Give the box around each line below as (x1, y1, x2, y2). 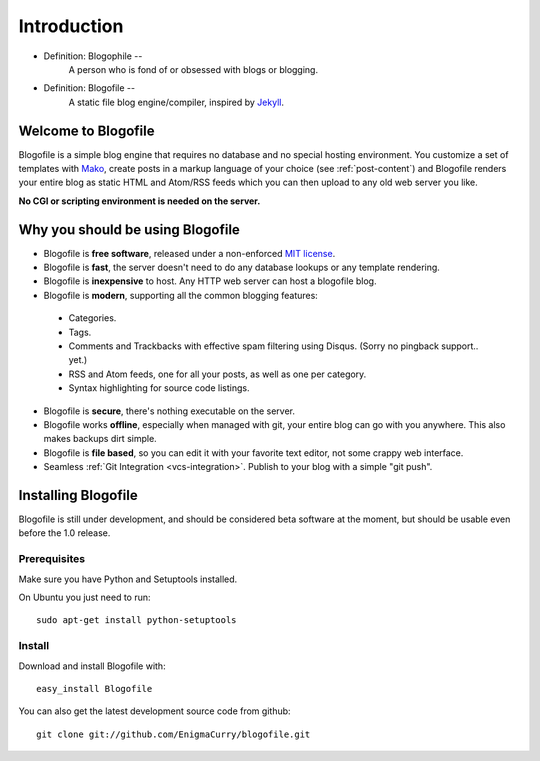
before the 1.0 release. (18, 527, 111, 539)
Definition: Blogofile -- (43, 82, 135, 94)
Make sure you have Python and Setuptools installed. (18, 573, 238, 585)
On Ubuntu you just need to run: (18, 591, 151, 603)
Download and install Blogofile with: (18, 660, 166, 672)
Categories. (68, 312, 117, 324)
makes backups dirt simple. (43, 433, 157, 445)
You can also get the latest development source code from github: (18, 705, 291, 717)
